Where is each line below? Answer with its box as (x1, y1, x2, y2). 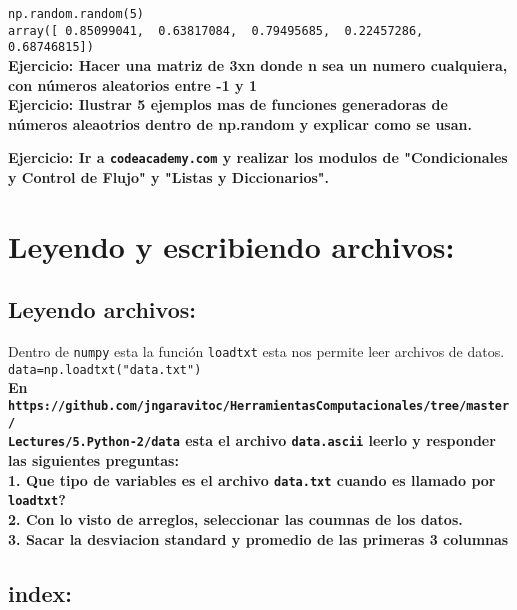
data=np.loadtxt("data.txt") (8, 362, 202, 377)
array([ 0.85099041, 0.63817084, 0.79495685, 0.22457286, (8, 23, 424, 38)
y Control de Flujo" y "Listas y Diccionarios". (8, 167, 329, 187)
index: (8, 577, 73, 608)
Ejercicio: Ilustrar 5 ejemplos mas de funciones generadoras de (8, 94, 448, 115)
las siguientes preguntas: (8, 450, 179, 471)
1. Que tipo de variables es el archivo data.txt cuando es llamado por (8, 469, 496, 490)
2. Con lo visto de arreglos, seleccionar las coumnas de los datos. (8, 508, 463, 529)
